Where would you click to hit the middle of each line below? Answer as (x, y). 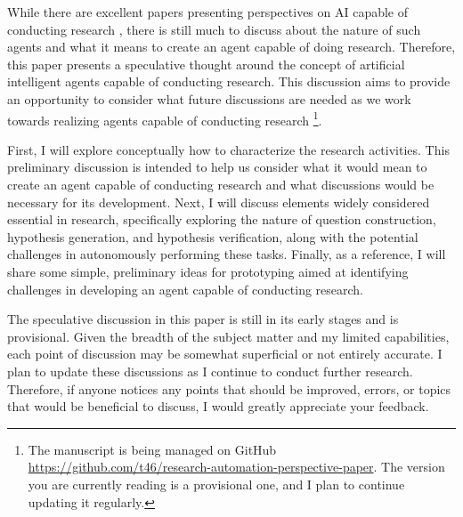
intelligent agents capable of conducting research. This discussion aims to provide (229, 81)
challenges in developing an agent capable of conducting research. (186, 289)
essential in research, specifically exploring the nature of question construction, (222, 219)
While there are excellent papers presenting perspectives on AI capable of (208, 12)
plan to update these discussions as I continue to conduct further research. (210, 371)
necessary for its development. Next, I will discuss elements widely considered (219, 202)
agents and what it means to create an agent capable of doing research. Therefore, (231, 47)
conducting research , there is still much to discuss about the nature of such (214, 29)
